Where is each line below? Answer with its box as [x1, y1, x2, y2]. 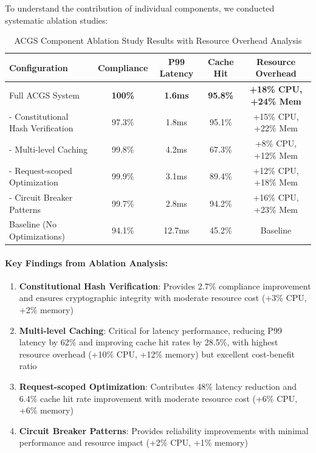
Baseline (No [9, 218, 57, 230]
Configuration [9, 61, 68, 74]
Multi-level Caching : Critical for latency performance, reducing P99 [19, 323, 282, 336]
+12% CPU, [253, 164, 299, 176]
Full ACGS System [9, 89, 80, 102]
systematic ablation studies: [5, 13, 108, 26]
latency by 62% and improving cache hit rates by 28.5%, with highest [19, 336, 278, 348]
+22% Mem [254, 122, 298, 134]
